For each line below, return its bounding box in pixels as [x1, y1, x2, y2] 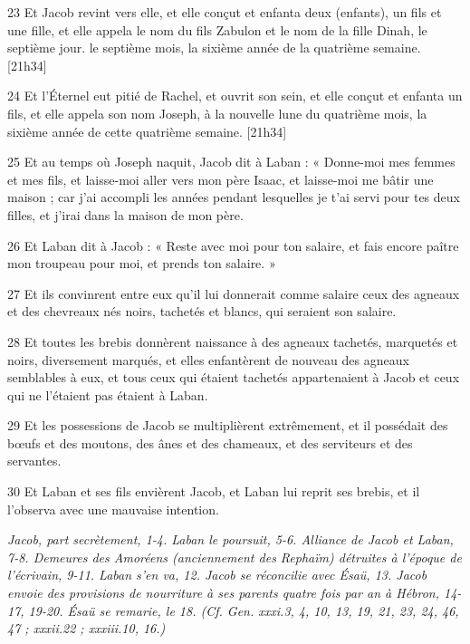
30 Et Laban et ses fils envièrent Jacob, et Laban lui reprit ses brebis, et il [7, 482, 420, 501]
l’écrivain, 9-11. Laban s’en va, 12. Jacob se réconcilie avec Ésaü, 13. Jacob [7, 565, 427, 584]
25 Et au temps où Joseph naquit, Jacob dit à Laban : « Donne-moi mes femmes [7, 152, 456, 171]
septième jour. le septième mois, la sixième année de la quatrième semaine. [7, 38, 421, 57]
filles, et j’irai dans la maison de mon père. [7, 205, 244, 224]
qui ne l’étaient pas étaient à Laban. [7, 385, 208, 404]
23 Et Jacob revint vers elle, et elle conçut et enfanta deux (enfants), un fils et [7, 3, 442, 21]
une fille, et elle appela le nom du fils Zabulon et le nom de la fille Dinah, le [7, 20, 427, 39]
